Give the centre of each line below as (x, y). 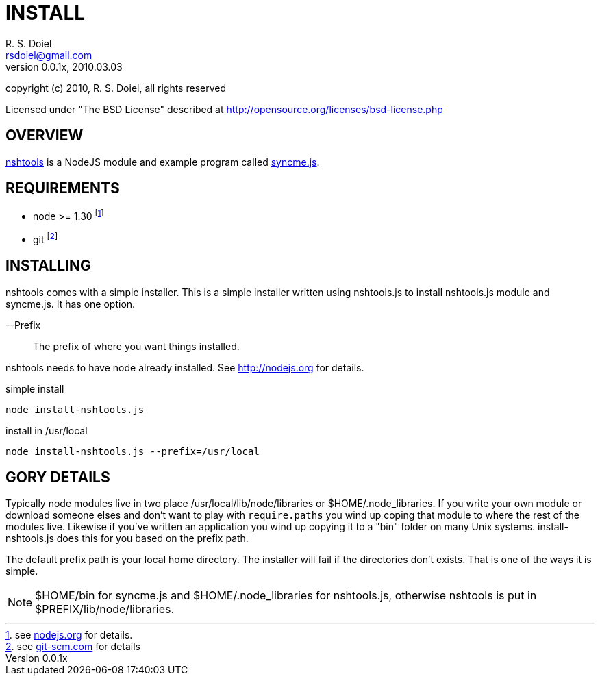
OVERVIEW (45, 136)
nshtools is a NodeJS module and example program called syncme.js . (163, 162)
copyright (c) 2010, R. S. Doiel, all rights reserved (116, 88)
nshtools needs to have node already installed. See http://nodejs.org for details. (185, 367)
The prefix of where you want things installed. (136, 346)
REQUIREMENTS (63, 188)
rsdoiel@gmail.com (49, 55)
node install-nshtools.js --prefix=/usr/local (133, 451)
